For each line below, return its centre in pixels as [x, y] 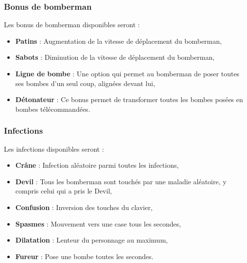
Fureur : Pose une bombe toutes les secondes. [84, 256]
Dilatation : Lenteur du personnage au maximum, [91, 240]
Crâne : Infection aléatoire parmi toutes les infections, [97, 165]
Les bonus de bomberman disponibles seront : [72, 25]
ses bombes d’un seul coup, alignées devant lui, [85, 83]
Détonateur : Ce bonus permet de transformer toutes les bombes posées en [129, 99]
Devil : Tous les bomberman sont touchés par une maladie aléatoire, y [121, 181]
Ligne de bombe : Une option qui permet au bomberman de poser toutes [127, 73]
